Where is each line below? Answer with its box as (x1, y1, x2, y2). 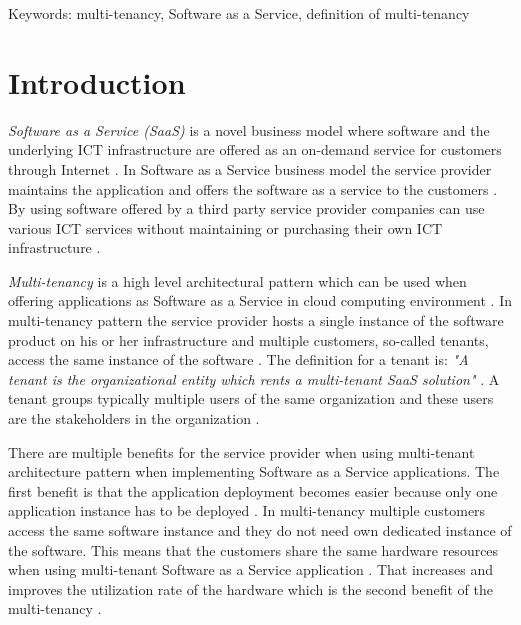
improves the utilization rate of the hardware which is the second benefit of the (8, 578, 493, 599)
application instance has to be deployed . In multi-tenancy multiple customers (8, 500, 486, 521)
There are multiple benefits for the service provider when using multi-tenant (8, 441, 475, 462)
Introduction (8, 61, 186, 102)
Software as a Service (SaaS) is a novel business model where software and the (8, 119, 490, 140)
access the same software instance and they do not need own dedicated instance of (8, 520, 512, 540)
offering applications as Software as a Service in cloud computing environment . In (8, 290, 513, 311)
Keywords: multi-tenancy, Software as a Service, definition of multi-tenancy (8, 3, 470, 23)
